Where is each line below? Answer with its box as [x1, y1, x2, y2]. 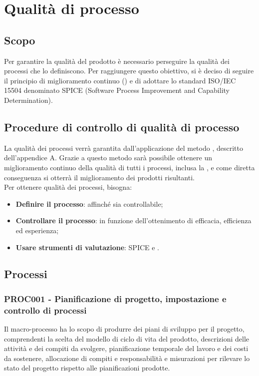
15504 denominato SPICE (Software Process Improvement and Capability [4, 85, 230, 95]
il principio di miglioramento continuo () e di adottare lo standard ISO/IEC [4, 75, 236, 85]
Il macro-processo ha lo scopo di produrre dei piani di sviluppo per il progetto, [4, 324, 245, 334]
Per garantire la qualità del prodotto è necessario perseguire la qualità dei [4, 55, 230, 66]
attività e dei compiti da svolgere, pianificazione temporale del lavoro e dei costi [4, 343, 249, 354]
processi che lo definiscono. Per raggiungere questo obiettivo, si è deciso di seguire [4, 65, 254, 76]
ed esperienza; [15, 225, 59, 235]
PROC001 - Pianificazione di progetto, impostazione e [4, 292, 227, 305]
